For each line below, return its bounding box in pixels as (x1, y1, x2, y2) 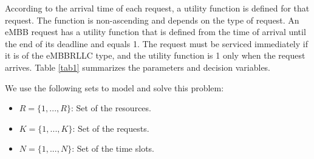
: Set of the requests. (72, 122, 149, 134)
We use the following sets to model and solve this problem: (5, 81, 224, 94)
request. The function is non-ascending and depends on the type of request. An (5, 13, 299, 26)
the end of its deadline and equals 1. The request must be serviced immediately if (5, 37, 308, 50)
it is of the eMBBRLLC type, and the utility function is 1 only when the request (5, 49, 305, 62)
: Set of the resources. (70, 102, 151, 114)
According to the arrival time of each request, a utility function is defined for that (5, 2, 310, 14)
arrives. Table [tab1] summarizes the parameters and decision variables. (5, 60, 271, 73)
